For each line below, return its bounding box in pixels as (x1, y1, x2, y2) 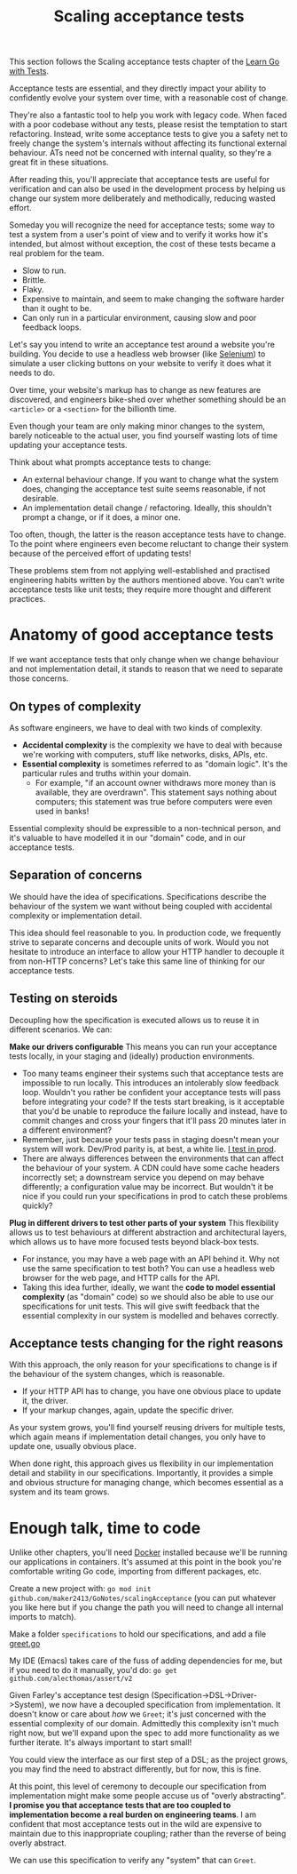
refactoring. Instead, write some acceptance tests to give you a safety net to (9, 129, 288, 140)
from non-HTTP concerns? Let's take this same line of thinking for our (9, 956, 266, 966)
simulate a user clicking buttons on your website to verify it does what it (9, 358, 272, 369)
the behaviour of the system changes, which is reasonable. (9, 1369, 225, 1380)
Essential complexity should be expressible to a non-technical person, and (9, 822, 281, 833)
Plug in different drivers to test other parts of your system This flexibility (9, 1217, 279, 1228)
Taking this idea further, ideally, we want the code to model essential (21, 1282, 276, 1293)
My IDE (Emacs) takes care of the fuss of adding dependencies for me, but (9, 1655, 283, 1666)
